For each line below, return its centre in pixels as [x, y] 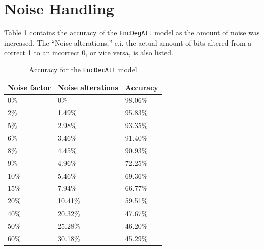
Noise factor [29, 87]
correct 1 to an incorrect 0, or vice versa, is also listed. [89, 52]
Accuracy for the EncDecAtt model [83, 69]
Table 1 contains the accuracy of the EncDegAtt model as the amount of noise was [132, 33]
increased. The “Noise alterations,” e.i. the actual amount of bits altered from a [128, 42]
